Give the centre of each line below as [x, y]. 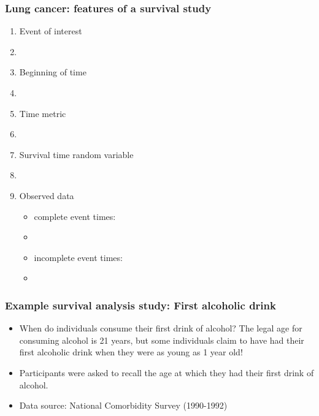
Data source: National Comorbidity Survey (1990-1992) [123, 405]
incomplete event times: [78, 257]
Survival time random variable [76, 154]
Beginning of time [53, 72]
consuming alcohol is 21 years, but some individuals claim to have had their [162, 340]
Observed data [47, 195]
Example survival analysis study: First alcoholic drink [140, 305]
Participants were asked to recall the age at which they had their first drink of [167, 372]
